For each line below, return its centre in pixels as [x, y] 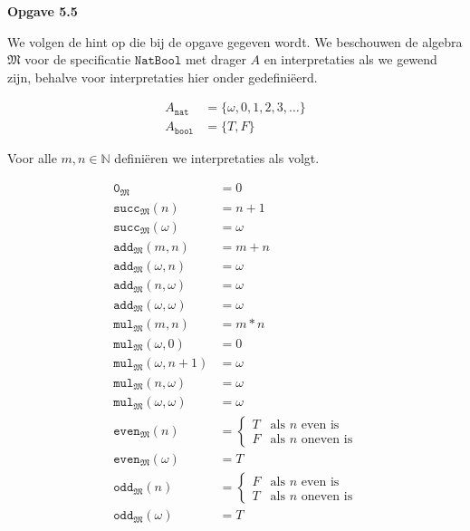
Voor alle [32, 158]
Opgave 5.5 [43, 11]
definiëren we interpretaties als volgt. [217, 158]
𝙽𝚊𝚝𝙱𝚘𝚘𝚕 [158, 61]
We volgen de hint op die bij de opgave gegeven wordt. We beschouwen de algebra [235, 41]
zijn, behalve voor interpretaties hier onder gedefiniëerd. [163, 77]
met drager [216, 59]
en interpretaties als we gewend [350, 59]
